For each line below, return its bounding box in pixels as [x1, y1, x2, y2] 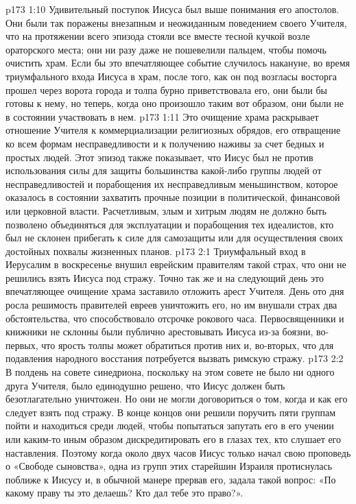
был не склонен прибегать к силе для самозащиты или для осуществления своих [5, 230, 344, 245]
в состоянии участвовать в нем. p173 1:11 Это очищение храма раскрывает [5, 109, 319, 123]
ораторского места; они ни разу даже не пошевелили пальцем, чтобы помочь [5, 42, 327, 56]
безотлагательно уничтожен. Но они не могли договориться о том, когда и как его [5, 392, 348, 406]
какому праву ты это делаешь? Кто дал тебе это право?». [5, 485, 244, 500]
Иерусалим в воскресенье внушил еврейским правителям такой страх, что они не [5, 257, 346, 272]
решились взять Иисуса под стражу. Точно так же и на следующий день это [5, 270, 324, 285]
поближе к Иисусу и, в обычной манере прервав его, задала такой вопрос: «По [5, 472, 336, 486]
